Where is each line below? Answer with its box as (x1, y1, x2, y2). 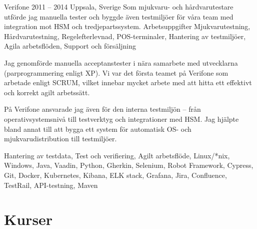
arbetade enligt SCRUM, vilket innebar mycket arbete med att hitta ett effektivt (4, 77, 252, 88)
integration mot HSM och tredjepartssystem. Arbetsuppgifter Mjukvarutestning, (4, 21, 250, 32)
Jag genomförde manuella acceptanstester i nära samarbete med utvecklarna (4, 57, 238, 68)
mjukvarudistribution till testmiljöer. (4, 133, 117, 144)
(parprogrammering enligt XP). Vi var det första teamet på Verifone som (4, 67, 228, 78)
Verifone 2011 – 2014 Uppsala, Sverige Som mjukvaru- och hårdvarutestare (4, 2, 233, 12)
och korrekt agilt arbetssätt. (4, 87, 90, 97)
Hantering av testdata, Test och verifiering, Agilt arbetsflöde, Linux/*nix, (4, 150, 230, 160)
